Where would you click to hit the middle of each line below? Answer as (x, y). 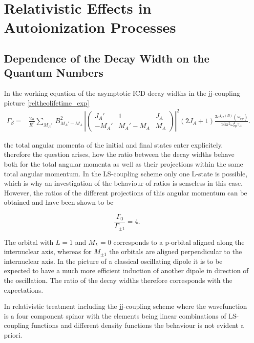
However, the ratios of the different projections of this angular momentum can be (126, 192)
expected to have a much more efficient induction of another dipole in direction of (126, 270)
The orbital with (29, 242)
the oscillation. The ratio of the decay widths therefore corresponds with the (118, 280)
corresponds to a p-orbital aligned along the (179, 242)
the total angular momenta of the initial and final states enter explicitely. (114, 144)
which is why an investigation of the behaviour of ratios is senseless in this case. (123, 183)
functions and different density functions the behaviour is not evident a (138, 325)
